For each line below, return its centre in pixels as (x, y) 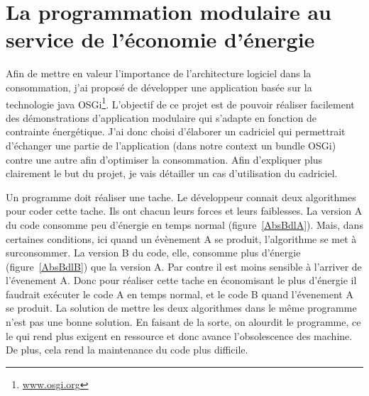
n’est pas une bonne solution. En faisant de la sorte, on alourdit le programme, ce (183, 322)
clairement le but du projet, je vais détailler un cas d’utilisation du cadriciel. (172, 173)
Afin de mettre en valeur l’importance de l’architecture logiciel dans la (159, 73)
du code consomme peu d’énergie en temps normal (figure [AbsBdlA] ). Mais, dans (184, 224)
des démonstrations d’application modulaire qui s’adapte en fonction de (161, 117)
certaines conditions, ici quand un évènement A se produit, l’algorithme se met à (181, 238)
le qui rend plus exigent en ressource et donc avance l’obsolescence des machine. (179, 335)
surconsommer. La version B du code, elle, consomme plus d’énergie (153, 253)
